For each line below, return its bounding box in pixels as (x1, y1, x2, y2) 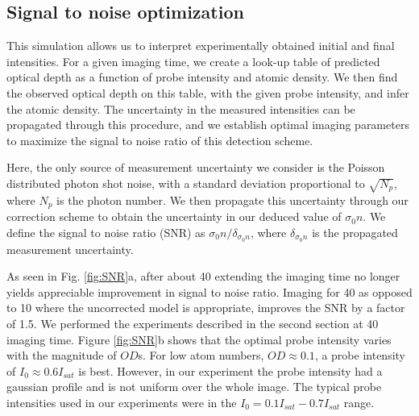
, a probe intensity (314, 347, 406, 364)
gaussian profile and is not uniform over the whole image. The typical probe (6, 378, 382, 395)
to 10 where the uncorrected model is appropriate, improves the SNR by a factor (6, 299, 405, 316)
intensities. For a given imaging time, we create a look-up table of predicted (6, 52, 380, 69)
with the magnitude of (6, 347, 117, 364)
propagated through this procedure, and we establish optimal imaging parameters (6, 116, 409, 133)
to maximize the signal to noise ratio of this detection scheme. (6, 131, 313, 148)
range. (343, 393, 375, 410)
